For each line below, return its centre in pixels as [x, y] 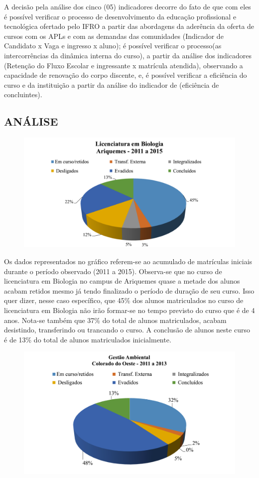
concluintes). [23, 94]
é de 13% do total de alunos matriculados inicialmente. [88, 339]
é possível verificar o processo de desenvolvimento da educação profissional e [120, 16]
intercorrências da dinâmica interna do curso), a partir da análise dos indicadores [128, 55]
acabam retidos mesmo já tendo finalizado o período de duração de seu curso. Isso [129, 290]
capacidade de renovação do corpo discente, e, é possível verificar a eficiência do [126, 75]
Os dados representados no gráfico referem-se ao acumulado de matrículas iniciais [128, 261]
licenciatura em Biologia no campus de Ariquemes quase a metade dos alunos [122, 281]
